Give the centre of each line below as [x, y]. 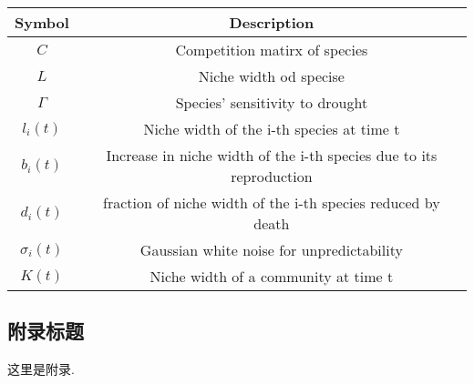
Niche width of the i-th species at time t [272, 129]
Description [272, 22]
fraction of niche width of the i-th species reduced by [272, 202]
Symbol [42, 22]
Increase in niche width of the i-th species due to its [272, 155]
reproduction [272, 176]
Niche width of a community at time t [272, 276]
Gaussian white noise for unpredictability [271, 250]
